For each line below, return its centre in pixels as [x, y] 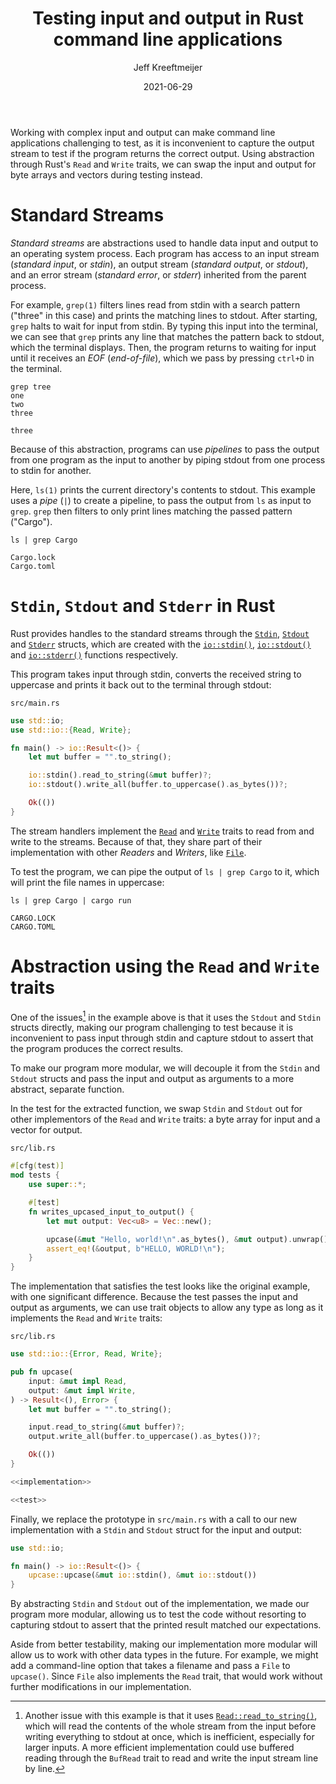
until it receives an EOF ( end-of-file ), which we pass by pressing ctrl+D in [162, 358]
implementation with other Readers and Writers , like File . [128, 852]
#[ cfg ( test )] [37, 1166]
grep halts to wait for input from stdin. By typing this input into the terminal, [164, 326]
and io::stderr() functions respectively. [94, 654]
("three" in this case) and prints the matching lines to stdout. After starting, [164, 315]
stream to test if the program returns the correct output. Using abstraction [162, 153]
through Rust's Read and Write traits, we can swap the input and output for [163, 164]
